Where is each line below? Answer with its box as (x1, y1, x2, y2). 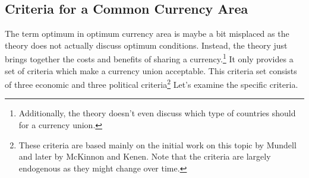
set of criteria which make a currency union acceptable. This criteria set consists (5, 64, 297, 77)
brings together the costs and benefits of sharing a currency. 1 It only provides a (5, 51, 294, 65)
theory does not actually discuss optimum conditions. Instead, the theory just (5, 39, 288, 51)
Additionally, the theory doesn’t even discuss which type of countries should (18, 107, 296, 119)
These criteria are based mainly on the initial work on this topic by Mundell (18, 138, 297, 151)
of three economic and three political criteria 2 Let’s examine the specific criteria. (5, 77, 298, 90)
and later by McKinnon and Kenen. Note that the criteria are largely (18, 150, 271, 163)
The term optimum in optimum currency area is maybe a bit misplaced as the (5, 27, 289, 40)
